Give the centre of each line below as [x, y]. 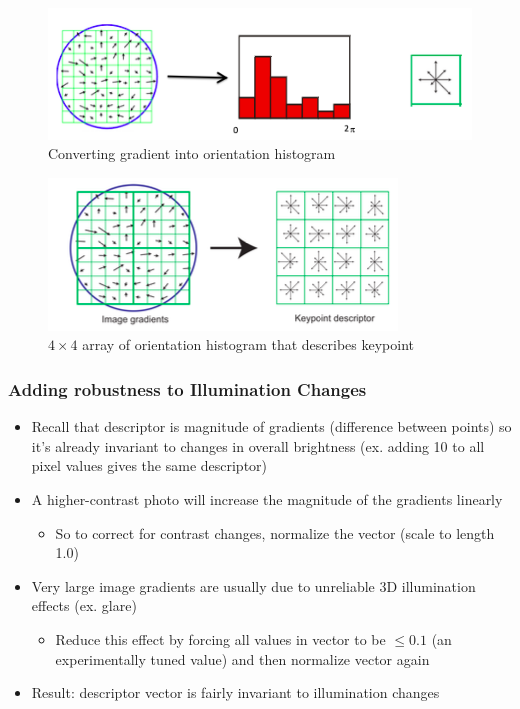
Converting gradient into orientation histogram [192, 153]
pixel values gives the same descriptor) [149, 465]
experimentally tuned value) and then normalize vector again [242, 658]
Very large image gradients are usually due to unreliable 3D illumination [253, 585]
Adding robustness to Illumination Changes [187, 388]
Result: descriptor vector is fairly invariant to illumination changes [235, 692]
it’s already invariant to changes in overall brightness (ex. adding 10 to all [258, 445]
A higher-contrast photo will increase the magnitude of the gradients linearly [267, 499]
